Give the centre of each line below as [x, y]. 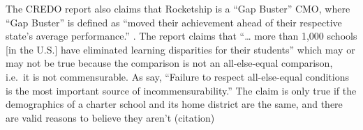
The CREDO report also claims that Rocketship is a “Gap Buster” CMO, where [178, 8]
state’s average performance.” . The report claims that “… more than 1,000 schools [181, 36]
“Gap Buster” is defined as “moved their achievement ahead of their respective [174, 22]
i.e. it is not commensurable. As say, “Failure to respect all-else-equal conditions [177, 76]
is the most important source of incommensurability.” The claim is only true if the [181, 90]
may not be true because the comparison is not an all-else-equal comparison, [169, 63]
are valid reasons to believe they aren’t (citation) [110, 117]
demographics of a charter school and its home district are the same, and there [174, 104]
